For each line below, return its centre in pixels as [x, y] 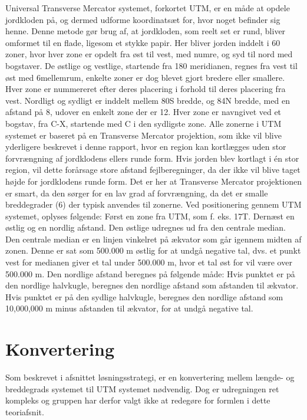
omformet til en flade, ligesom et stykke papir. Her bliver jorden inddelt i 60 [143, 42]
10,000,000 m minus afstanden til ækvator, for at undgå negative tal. [129, 308]
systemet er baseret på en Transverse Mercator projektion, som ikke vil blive [143, 135]
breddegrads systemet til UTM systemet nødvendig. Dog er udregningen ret [142, 388]
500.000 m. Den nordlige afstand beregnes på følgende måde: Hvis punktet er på [150, 273]
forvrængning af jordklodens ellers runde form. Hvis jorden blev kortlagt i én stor [152, 158]
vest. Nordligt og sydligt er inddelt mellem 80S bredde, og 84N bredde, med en [148, 100]
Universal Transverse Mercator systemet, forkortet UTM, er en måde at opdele [148, 8]
